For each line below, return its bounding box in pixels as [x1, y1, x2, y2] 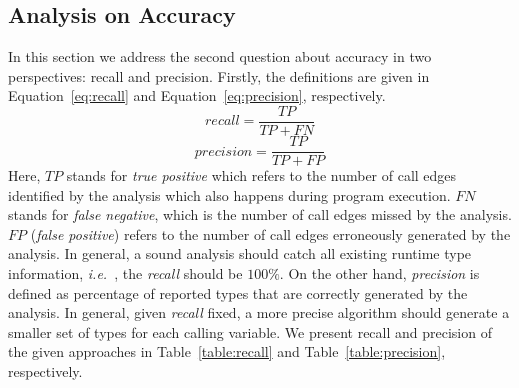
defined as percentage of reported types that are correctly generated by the [8, 282, 468, 303]
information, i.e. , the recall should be [8, 263, 243, 284]
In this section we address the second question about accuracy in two [8, 46, 432, 67]
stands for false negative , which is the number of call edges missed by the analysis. [8, 204, 512, 225]
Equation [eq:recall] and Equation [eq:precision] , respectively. [8, 85, 386, 106]
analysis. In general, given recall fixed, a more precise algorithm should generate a [8, 302, 510, 323]
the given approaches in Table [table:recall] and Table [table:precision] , [8, 341, 446, 362]
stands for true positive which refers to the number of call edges [66, 165, 457, 186]
